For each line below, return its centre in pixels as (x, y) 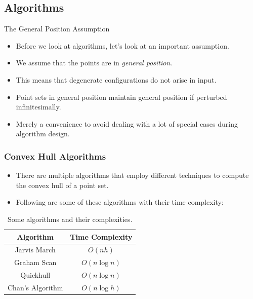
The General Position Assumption (57, 29)
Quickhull (35, 275)
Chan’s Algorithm (35, 287)
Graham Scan (35, 262)
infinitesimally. (38, 107)
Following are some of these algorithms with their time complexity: (120, 202)
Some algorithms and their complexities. (70, 219)
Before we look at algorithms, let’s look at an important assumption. (122, 45)
